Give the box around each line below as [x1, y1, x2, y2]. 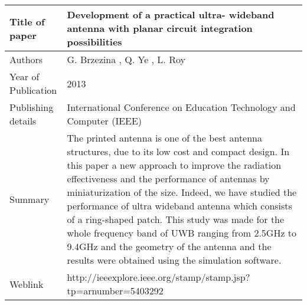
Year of [9, 70, 40, 83]
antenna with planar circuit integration [67, 21, 253, 35]
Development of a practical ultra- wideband [67, 8, 275, 21]
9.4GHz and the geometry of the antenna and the [67, 240, 272, 253]
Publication [9, 83, 57, 97]
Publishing [9, 100, 54, 114]
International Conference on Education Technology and [67, 100, 296, 114]
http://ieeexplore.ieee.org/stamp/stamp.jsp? [67, 270, 250, 284]
